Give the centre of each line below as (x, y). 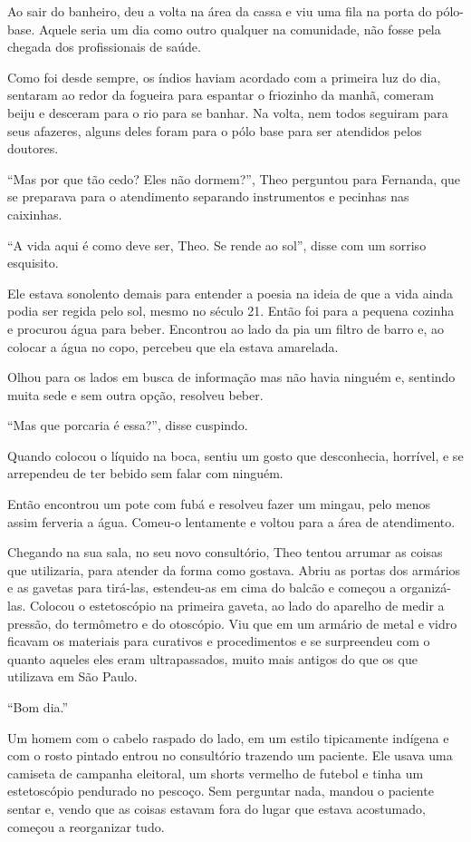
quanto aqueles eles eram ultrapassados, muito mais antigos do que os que (212, 658)
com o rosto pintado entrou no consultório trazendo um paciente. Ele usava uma (230, 755)
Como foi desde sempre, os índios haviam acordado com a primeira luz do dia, (224, 77)
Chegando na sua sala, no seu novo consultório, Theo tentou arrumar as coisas (225, 552)
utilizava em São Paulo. (72, 676)
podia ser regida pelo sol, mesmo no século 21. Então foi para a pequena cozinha (231, 311)
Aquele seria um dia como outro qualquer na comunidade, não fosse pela (240, 29)
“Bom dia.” (38, 707)
